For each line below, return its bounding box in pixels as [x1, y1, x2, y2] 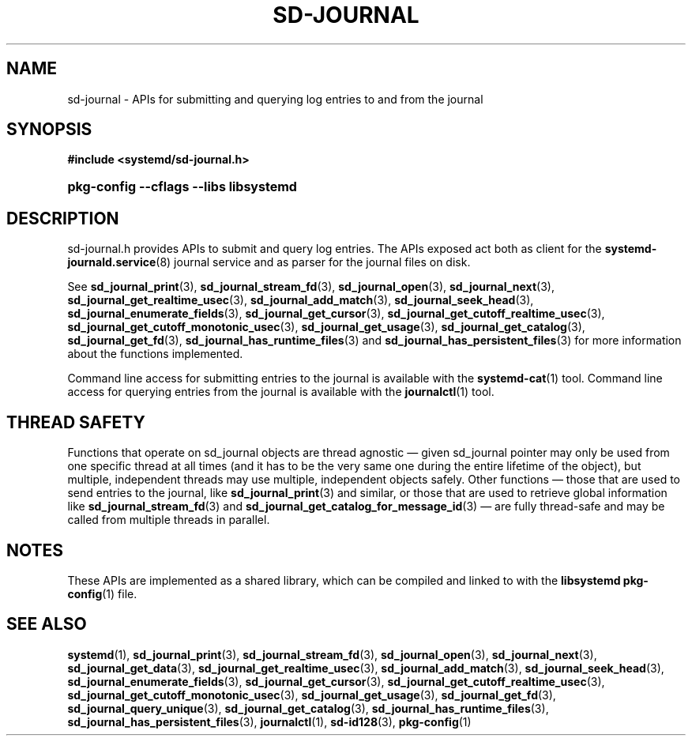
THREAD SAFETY [6, 412, 145, 432]
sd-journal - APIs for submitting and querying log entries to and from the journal [67, 92, 483, 106]
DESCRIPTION [6, 208, 119, 228]
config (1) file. [67, 586, 137, 601]
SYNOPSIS [6, 119, 92, 140]
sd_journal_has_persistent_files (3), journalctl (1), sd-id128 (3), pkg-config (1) [67, 714, 472, 729]
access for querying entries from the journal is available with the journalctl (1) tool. [67, 385, 495, 399]
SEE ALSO [6, 614, 87, 635]
